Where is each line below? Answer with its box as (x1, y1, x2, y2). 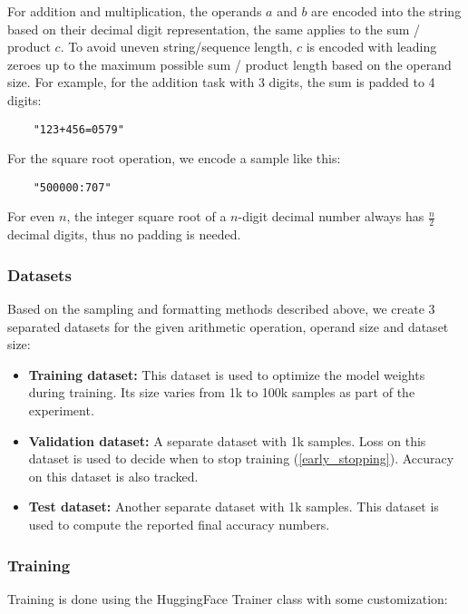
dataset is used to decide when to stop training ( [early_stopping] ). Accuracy (28, 449, 454, 468)
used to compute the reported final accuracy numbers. (28, 515, 330, 534)
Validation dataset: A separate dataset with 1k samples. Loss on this (28, 431, 426, 450)
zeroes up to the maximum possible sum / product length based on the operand (7, 54, 452, 73)
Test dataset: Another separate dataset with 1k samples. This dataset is (28, 497, 439, 516)
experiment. (28, 401, 94, 420)
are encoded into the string (311, 2, 462, 20)
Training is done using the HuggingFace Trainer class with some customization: (7, 589, 448, 608)
